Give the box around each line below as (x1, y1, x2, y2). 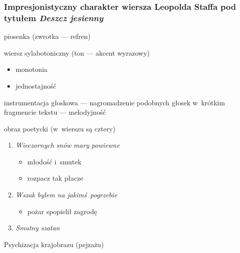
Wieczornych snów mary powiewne (15, 140, 120, 150)
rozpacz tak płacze (27, 173, 83, 183)
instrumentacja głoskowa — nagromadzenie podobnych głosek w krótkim (4, 97, 225, 107)
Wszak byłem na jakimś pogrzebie (15, 190, 117, 200)
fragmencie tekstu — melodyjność (4, 107, 106, 117)
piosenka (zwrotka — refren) (4, 31, 91, 41)
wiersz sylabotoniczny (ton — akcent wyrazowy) (4, 47, 150, 58)
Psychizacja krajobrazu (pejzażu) (4, 239, 104, 249)
